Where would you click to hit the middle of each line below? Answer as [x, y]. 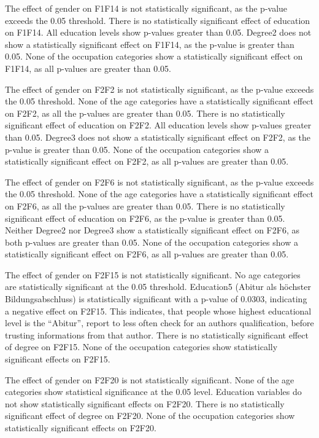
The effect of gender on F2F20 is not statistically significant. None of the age [150, 379]
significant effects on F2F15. [58, 359]
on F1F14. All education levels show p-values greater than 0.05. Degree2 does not [158, 32]
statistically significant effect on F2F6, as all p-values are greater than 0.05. [147, 254]
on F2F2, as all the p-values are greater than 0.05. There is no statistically [145, 113]
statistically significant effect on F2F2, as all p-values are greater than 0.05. [147, 161]
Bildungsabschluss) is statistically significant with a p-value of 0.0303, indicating [156, 299]
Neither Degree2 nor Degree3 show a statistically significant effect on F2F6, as [152, 230]
